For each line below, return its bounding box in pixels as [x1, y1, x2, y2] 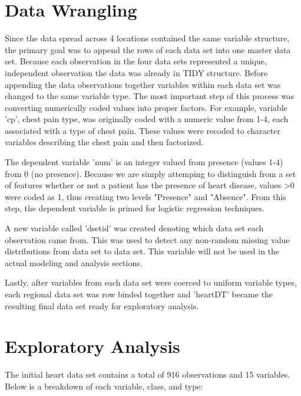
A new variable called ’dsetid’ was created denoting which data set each [5, 222, 264, 234]
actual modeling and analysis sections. [5, 256, 143, 269]
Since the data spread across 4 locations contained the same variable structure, [5, 32, 290, 44]
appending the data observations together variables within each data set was [5, 78, 281, 90]
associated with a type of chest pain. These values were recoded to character [5, 124, 280, 136]
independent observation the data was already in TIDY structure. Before [5, 66, 268, 78]
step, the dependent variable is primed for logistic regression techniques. [5, 202, 264, 214]
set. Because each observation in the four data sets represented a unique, [5, 55, 267, 67]
